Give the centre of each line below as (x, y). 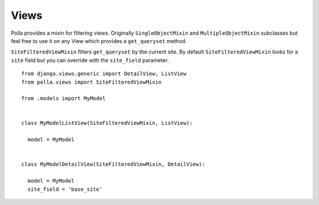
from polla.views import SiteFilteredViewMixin (92, 82)
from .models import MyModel (64, 98)
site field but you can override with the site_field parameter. (90, 60)
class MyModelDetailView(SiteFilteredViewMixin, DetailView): (113, 164)
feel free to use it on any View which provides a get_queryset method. (99, 41)
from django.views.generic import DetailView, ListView (104, 74)
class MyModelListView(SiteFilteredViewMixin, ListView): (107, 123)
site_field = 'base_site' (65, 189)
